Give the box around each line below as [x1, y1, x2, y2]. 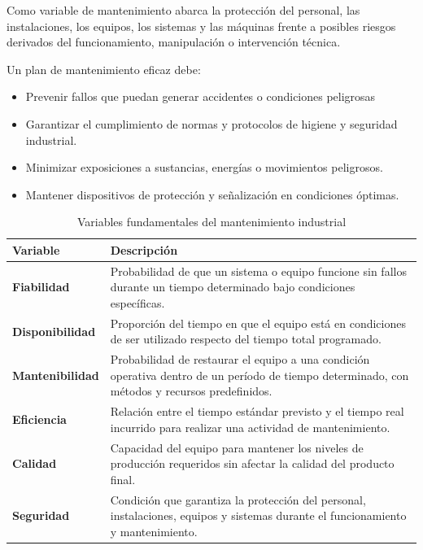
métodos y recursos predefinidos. [110, 382, 273, 399]
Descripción [110, 241, 178, 258]
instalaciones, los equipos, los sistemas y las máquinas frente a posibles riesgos [7, 17, 396, 34]
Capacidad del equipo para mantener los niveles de [110, 439, 364, 456]
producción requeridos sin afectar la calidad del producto [110, 455, 395, 472]
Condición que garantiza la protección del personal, [110, 491, 366, 508]
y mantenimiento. [110, 522, 198, 539]
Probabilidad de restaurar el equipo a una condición [110, 351, 370, 368]
